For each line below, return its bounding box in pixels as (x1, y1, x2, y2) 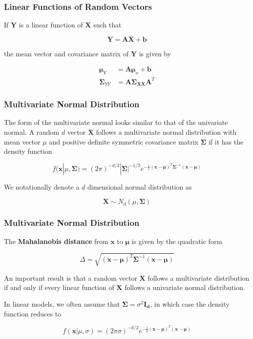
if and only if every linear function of (4, 282, 114, 292)
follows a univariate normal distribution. (125, 282, 245, 292)
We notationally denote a (4, 181, 80, 192)
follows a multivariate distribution (148, 272, 250, 283)
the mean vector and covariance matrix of (4, 48, 129, 58)
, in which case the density (150, 298, 230, 309)
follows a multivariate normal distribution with (96, 127, 237, 137)
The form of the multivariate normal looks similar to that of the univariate (4, 117, 228, 127)
